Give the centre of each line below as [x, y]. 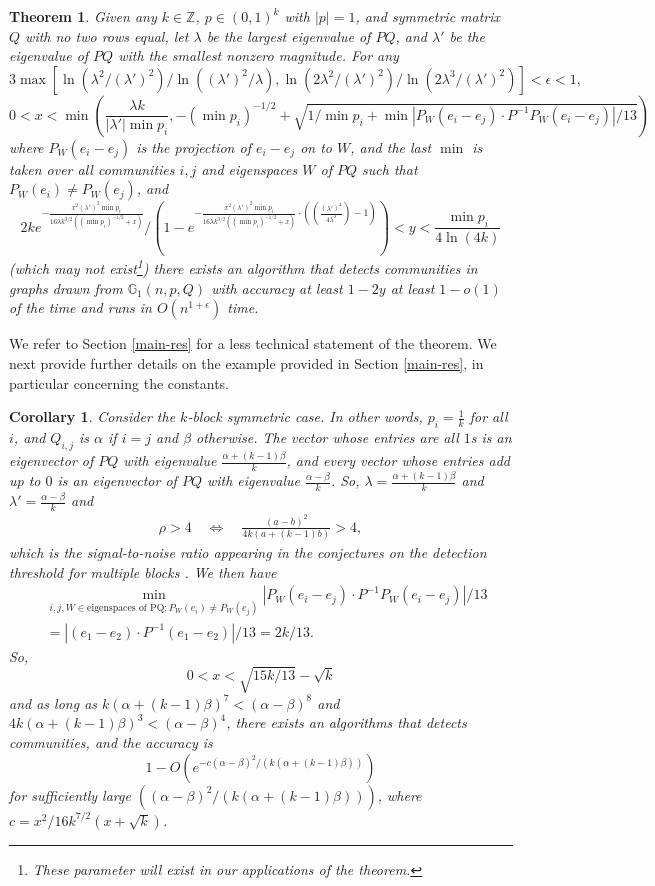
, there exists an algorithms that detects [346, 722]
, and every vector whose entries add [398, 460]
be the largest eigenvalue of [288, 35]
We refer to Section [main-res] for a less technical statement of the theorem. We [253, 343]
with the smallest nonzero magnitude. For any [258, 55]
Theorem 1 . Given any [83, 16]
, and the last [391, 146]
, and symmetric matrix [428, 16]
